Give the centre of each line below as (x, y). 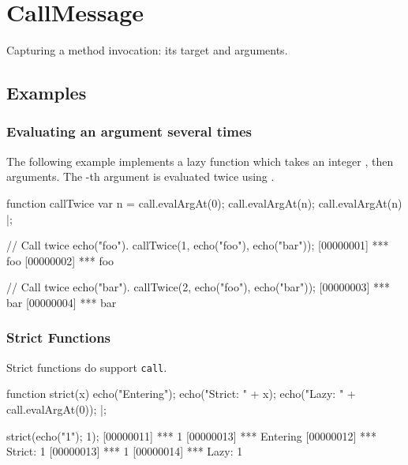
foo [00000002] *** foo (60, 260)
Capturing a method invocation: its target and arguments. (147, 50)
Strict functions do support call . (87, 367)
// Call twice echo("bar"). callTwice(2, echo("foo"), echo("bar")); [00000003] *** (198, 287)
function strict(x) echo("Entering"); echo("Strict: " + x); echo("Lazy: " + (181, 394)
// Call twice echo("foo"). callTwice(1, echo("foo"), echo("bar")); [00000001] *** (198, 245)
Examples (47, 93)
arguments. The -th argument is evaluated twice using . (140, 176)
